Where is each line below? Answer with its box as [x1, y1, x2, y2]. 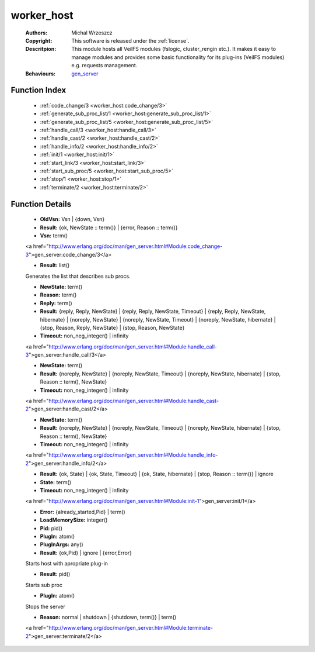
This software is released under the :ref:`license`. [71, 37, 190, 44]
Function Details [10, 199, 72, 209]
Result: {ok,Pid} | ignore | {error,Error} [40, 549, 132, 556]
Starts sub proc [25, 581, 62, 588]
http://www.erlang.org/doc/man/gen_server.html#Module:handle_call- [48, 343, 217, 350]
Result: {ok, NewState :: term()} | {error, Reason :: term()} [40, 224, 178, 231]
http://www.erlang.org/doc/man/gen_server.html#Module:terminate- [48, 625, 213, 632]
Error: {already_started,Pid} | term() [40, 508, 125, 515]
